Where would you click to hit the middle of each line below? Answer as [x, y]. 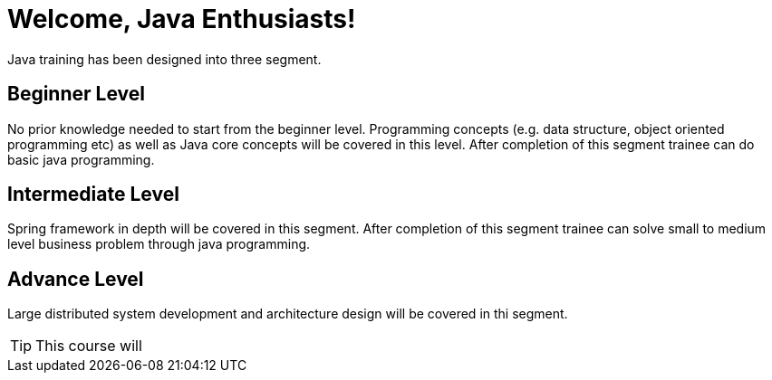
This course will [89, 346]
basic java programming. [81, 159]
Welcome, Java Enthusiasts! [182, 19]
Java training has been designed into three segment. [164, 59]
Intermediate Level [93, 195]
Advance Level [76, 279]
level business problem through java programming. [159, 244]
